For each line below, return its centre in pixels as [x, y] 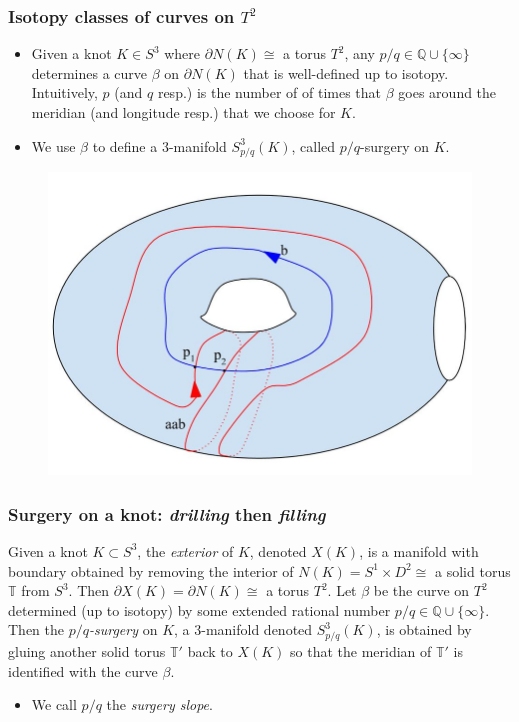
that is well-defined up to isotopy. [346, 72]
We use [53, 145]
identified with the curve [83, 670]
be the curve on [421, 590]
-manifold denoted [257, 629]
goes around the [447, 92]
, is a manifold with [419, 550]
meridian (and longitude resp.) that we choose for [183, 112]
